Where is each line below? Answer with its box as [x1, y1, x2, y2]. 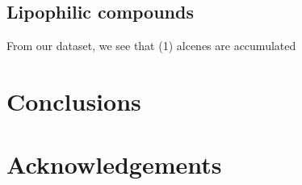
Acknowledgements [6, 148, 222, 181]
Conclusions [6, 84, 141, 117]
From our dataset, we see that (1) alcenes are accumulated [6, 37, 296, 54]
